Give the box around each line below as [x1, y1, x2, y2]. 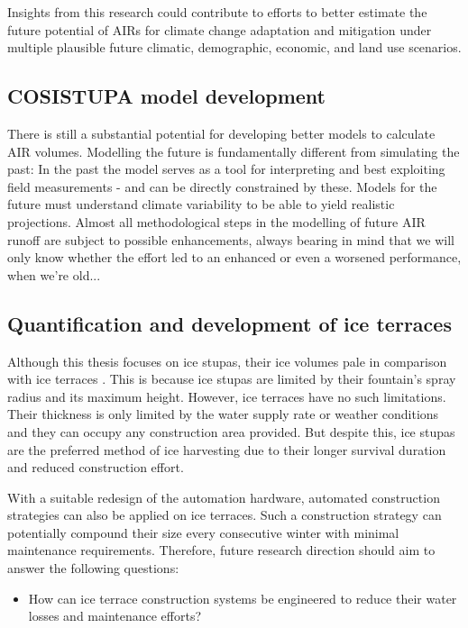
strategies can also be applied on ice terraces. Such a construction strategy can [7, 505, 442, 524]
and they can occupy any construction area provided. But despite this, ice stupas [7, 422, 455, 441]
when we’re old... [7, 265, 101, 284]
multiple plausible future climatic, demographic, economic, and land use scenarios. [7, 38, 462, 57]
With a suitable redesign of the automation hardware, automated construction [7, 487, 440, 506]
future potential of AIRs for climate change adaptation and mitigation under [7, 20, 432, 39]
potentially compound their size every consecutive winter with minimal [7, 523, 399, 542]
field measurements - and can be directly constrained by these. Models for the [7, 177, 437, 196]
